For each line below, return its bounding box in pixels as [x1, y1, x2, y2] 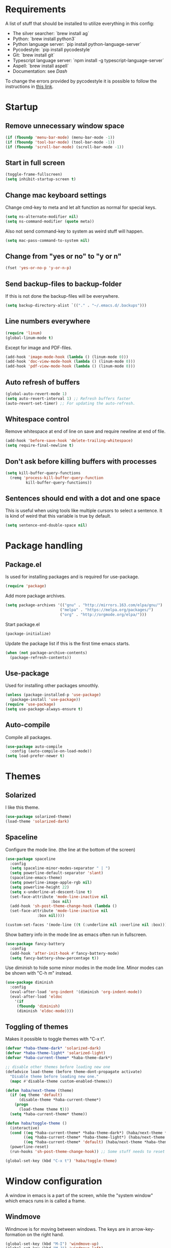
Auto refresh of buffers [5, 378, 80, 386]
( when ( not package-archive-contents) [5, 650, 88, 655]
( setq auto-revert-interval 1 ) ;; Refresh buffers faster [5, 396, 131, 401]
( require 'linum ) [5, 330, 42, 335]
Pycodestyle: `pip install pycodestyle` [12, 46, 92, 52]
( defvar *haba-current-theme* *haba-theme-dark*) [5, 1055, 113, 1061]
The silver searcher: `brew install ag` [12, 30, 90, 36]
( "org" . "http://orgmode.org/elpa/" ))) [60, 612, 147, 617]
